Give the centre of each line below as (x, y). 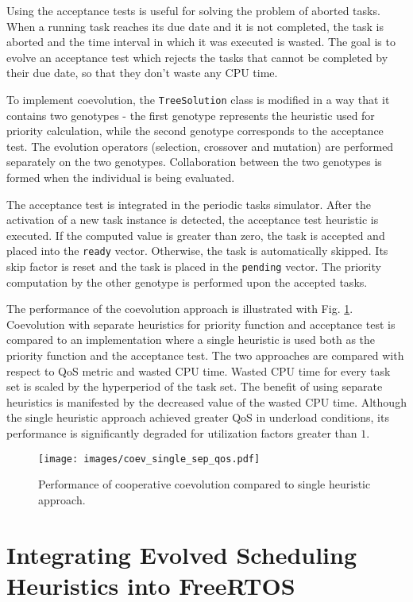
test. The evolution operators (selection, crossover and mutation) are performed (200, 146)
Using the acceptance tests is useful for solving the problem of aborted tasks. (193, 10)
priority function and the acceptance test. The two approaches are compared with (205, 355)
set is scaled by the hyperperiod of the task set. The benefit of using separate (195, 386)
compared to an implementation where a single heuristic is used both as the (191, 340)
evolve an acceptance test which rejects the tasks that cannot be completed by (197, 57)
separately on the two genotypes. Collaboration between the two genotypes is (194, 162)
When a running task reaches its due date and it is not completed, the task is (195, 26)
